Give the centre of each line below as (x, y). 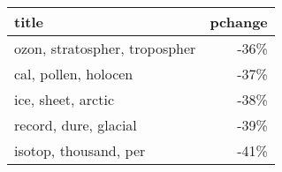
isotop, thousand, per (80, 150)
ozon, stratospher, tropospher (105, 48)
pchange (239, 22)
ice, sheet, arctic (64, 99)
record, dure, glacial (76, 125)
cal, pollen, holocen (74, 74)
